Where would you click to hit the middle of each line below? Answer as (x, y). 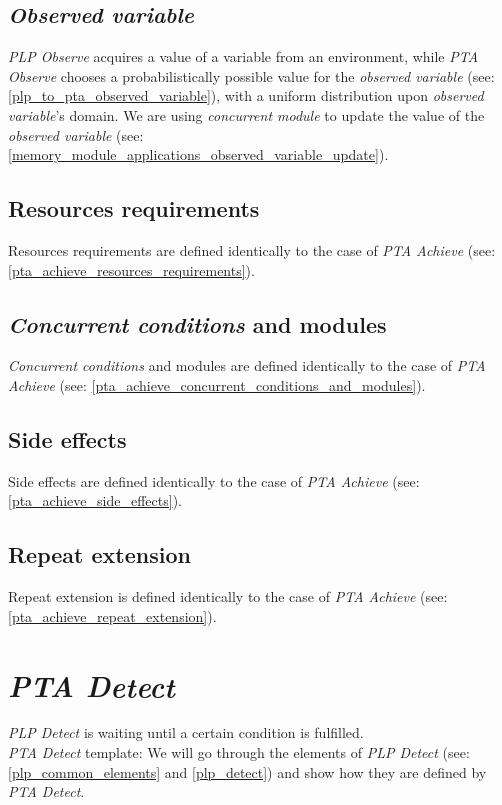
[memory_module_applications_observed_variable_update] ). (198, 154)
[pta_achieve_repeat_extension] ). (112, 615)
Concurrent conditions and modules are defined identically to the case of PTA (247, 365)
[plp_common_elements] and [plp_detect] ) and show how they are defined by (247, 771)
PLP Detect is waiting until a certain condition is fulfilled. (186, 732)
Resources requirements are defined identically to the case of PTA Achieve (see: (252, 249)
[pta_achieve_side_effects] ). (95, 500)
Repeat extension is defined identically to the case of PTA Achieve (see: (228, 596)
